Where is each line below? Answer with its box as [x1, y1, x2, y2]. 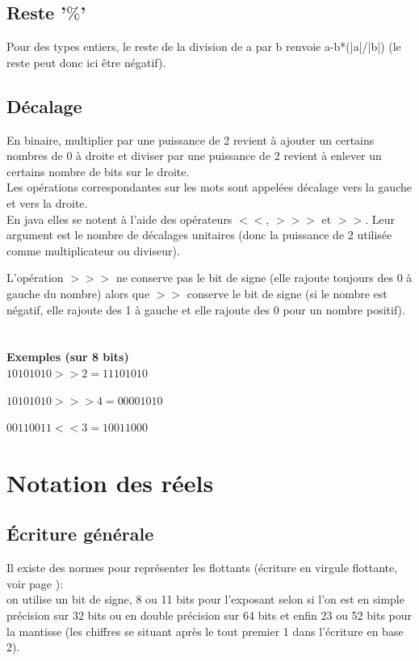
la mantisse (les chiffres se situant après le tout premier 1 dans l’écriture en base [6, 622, 404, 639]
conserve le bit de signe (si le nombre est [186, 284, 388, 301]
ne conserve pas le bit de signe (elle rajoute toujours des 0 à [115, 269, 413, 286]
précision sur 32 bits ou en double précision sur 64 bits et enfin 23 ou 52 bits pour [6, 607, 413, 624]
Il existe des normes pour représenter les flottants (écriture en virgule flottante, [6, 559, 398, 576]
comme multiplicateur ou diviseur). [6, 242, 180, 259]
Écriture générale [6, 521, 154, 546]
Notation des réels [6, 465, 214, 499]
